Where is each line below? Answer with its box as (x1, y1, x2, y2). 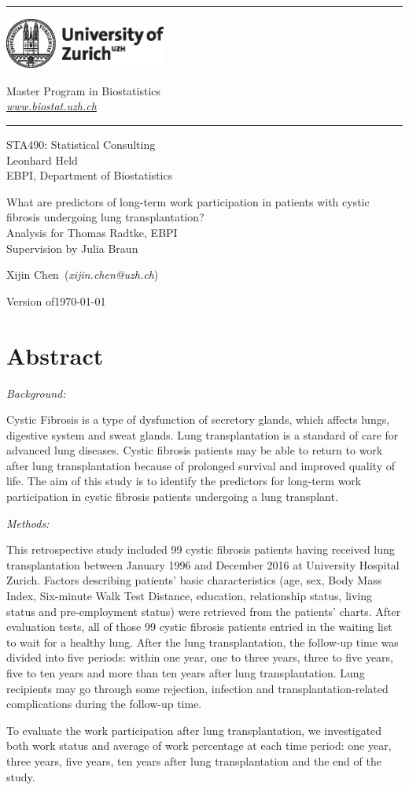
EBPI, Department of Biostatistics (6, 167, 173, 184)
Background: (6, 384, 66, 401)
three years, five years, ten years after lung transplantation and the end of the (6, 752, 381, 769)
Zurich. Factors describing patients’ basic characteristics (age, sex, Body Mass (6, 572, 382, 588)
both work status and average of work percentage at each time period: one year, (6, 737, 392, 754)
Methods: (6, 514, 50, 531)
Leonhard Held (6, 151, 78, 168)
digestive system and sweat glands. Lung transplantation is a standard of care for (6, 426, 399, 443)
